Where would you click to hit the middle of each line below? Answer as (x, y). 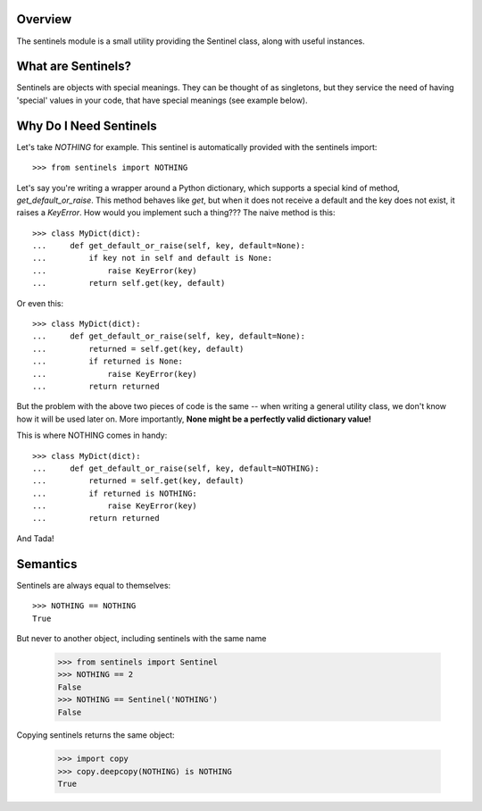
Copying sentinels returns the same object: (96, 735)
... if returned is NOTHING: (115, 493)
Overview (44, 19)
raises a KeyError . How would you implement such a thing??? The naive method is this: (176, 213)
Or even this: (40, 303)
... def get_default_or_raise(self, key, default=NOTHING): (176, 468)
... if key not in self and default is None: (152, 258)
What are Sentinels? (74, 67)
